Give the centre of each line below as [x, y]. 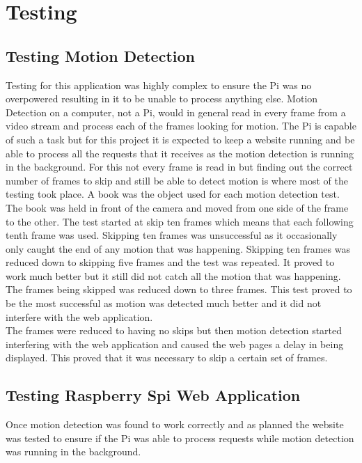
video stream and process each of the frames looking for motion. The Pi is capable [181, 126]
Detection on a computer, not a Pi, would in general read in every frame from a [176, 112]
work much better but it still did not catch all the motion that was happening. [173, 275]
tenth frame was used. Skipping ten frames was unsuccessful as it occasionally [172, 235]
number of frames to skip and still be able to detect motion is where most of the [177, 180]
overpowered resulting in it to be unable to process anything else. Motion [162, 99]
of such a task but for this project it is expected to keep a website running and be [180, 139]
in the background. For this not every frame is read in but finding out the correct [179, 167]
